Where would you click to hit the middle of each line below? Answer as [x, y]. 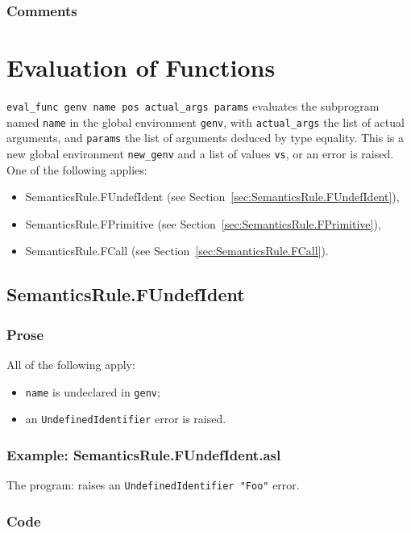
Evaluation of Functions [141, 67]
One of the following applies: [77, 169]
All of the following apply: [71, 364]
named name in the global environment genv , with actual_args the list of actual [205, 122]
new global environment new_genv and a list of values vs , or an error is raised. [200, 153]
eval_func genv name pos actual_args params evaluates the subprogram [193, 105]
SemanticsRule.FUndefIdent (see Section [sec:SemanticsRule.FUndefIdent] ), [212, 197]
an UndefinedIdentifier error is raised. [126, 419]
